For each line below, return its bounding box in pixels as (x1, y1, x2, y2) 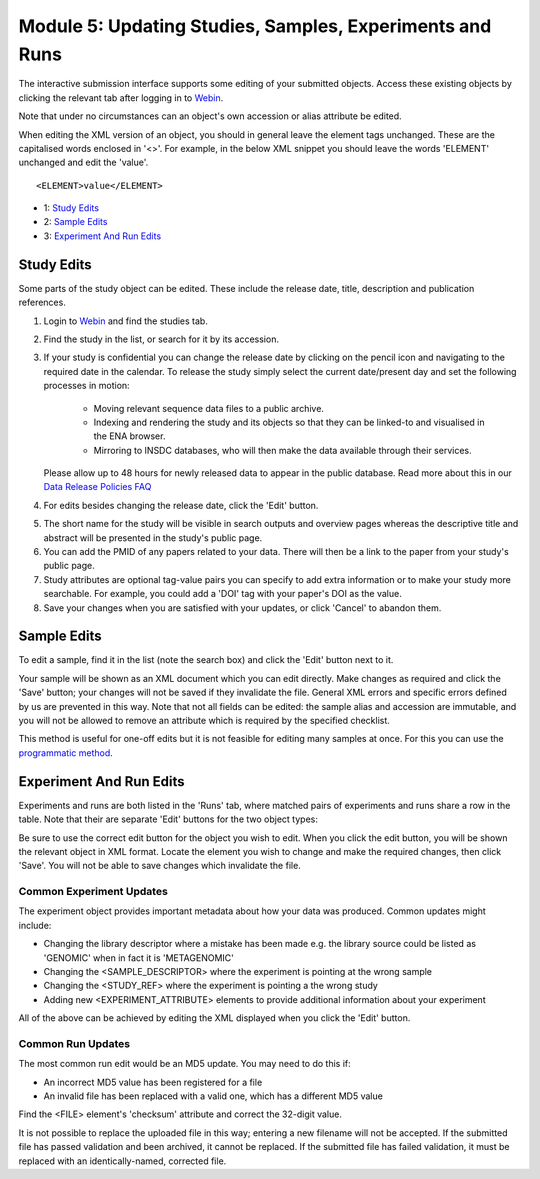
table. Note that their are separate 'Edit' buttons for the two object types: (18, 813, 319, 825)
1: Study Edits (43, 202, 100, 214)
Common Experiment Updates (18, 885, 169, 899)
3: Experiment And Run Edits (43, 230, 162, 242)
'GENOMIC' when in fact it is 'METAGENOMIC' (43, 951, 234, 964)
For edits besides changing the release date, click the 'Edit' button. (43, 499, 319, 511)
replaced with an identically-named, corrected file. (18, 1155, 227, 1167)
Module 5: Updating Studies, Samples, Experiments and (18, 15, 492, 37)
